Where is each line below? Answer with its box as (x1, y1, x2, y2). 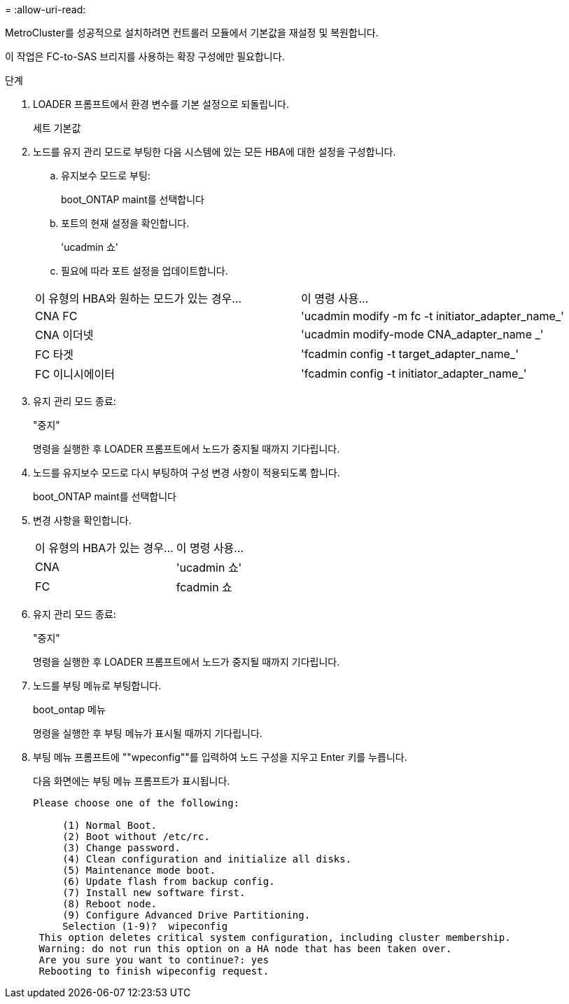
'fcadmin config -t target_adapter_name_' (300, 347, 519, 361)
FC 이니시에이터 (35, 367, 115, 381)
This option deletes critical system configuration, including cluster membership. (38, 932, 511, 943)
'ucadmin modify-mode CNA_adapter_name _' (300, 327, 544, 341)
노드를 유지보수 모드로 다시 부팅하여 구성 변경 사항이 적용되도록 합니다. (33, 467, 340, 479)
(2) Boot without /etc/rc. (62, 831, 210, 842)
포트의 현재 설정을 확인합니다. (61, 217, 190, 229)
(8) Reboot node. (62, 898, 157, 909)
